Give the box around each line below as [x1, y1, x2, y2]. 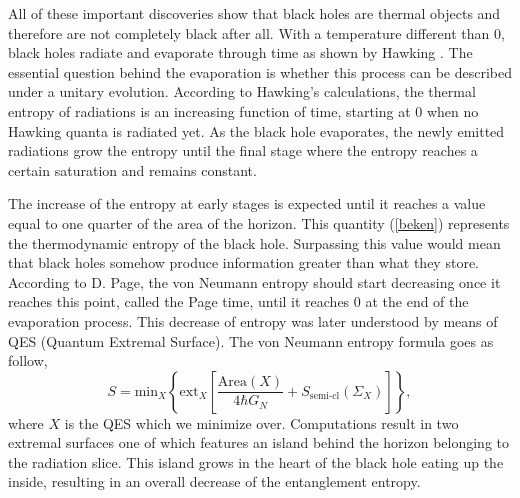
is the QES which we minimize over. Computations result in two [64, 412, 459, 433]
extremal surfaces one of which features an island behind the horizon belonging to [8, 432, 509, 453]
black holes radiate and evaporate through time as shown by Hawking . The [8, 42, 473, 63]
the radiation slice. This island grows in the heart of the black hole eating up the [8, 451, 504, 472]
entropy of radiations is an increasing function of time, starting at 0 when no [8, 100, 479, 121]
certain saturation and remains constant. [8, 159, 257, 180]
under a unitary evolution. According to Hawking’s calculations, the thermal [8, 81, 476, 102]
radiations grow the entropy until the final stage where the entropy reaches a [8, 140, 478, 161]
